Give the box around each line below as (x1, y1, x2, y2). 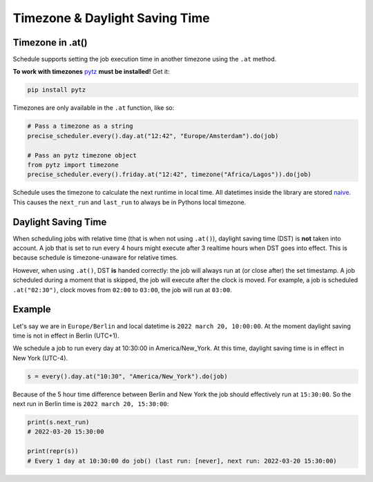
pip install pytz (27, 86, 86, 94)
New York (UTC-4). (12, 354, 68, 362)
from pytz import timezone (27, 161, 119, 168)
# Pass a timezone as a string (27, 122, 134, 131)
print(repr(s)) (27, 447, 79, 455)
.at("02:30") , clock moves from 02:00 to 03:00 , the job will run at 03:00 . (12, 285, 232, 293)
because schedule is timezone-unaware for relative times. (12, 253, 178, 262)
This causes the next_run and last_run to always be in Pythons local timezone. (12, 197, 247, 206)
